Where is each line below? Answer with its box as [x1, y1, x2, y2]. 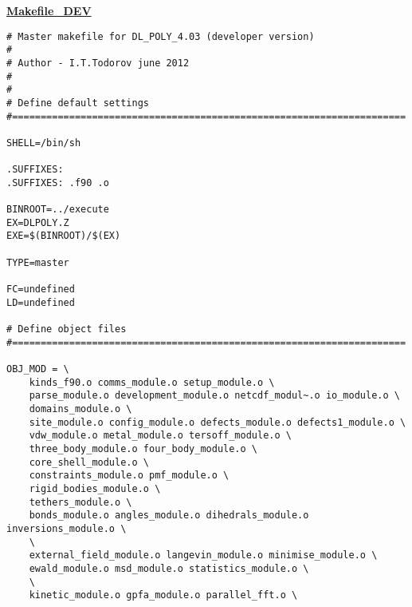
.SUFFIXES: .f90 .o [6, 177, 109, 188]
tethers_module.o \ [29, 496, 132, 508]
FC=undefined [6, 284, 75, 296]
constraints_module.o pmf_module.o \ [29, 470, 230, 482]
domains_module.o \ [29, 403, 132, 415]
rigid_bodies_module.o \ [29, 482, 161, 494]
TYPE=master [6, 256, 69, 268]
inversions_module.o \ [6, 522, 127, 534]
